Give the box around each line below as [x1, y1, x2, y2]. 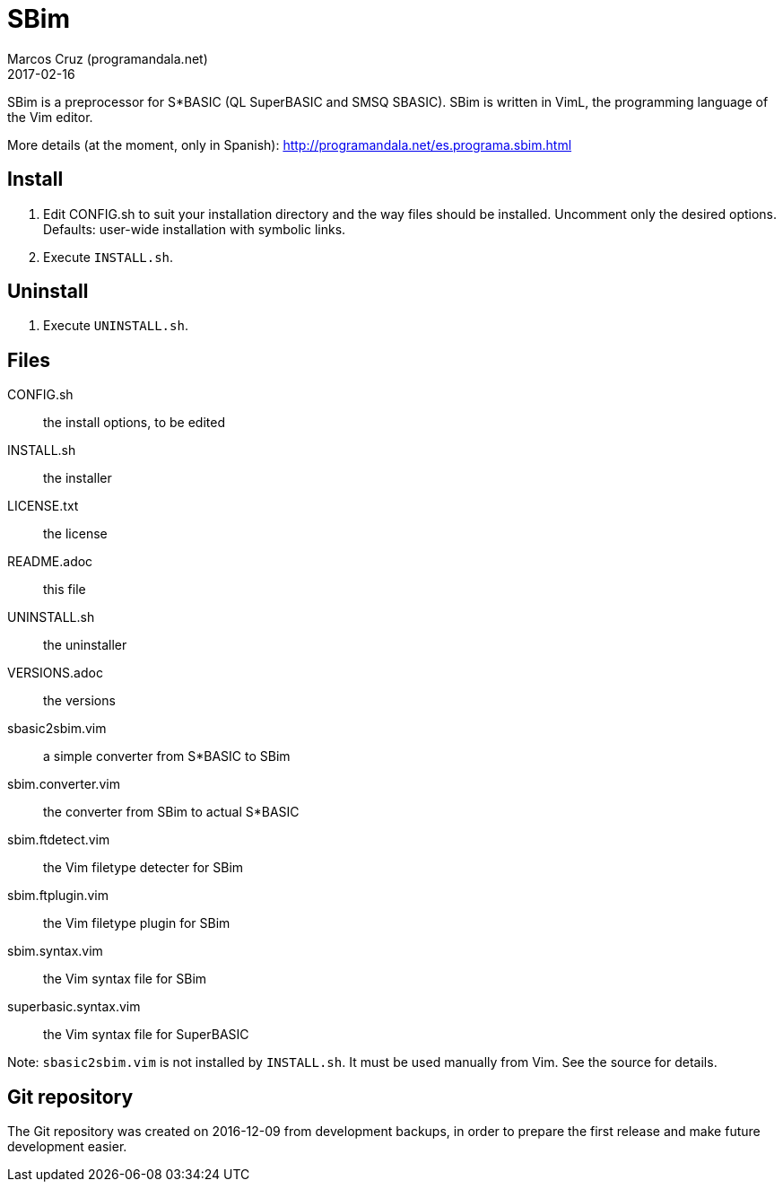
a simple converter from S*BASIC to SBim [43, 748, 291, 765]
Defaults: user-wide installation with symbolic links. [43, 221, 346, 237]
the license [43, 526, 108, 542]
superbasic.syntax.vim [7, 999, 141, 1015]
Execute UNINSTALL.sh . [43, 318, 188, 334]
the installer [43, 470, 112, 486]
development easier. [7, 1139, 127, 1155]
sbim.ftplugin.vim [7, 887, 109, 904]
